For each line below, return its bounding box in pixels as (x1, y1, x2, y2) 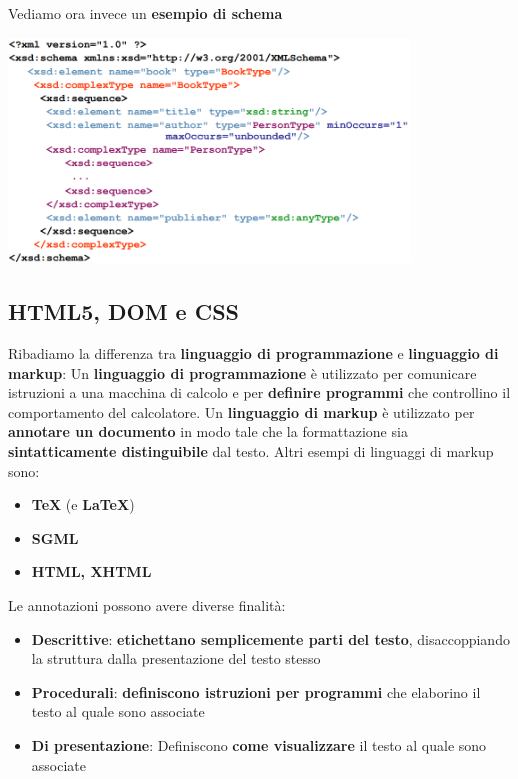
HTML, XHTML (31, 561, 152, 582)
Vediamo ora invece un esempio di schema (8, 3, 283, 23)
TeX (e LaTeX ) (31, 494, 135, 515)
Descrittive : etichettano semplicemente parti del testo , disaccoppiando (31, 628, 510, 649)
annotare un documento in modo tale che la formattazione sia (8, 421, 408, 442)
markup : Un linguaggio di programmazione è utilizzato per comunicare (8, 362, 477, 383)
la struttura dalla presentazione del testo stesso (31, 648, 321, 669)
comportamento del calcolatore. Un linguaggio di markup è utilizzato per (8, 401, 475, 422)
